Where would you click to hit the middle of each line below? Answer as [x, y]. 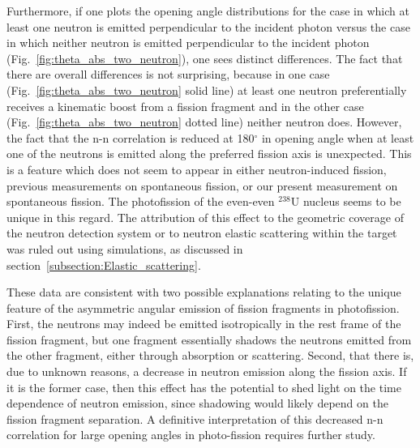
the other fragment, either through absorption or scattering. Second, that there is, [210, 355]
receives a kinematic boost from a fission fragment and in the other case [185, 106]
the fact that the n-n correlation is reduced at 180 [131, 137]
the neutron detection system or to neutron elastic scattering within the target [202, 233]
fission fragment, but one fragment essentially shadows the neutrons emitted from [209, 339]
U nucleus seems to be [346, 201]
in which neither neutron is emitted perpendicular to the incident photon [188, 43]
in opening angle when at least [338, 137]
